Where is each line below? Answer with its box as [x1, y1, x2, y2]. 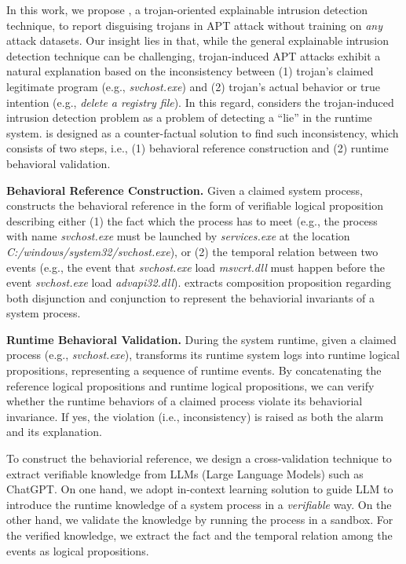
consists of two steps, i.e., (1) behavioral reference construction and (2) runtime [6, 140, 389, 156]
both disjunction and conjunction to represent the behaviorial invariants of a [6, 289, 375, 306]
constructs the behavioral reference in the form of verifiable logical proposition [6, 197, 384, 214]
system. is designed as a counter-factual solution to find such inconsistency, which [6, 124, 399, 141]
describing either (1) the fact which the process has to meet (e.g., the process [6, 212, 378, 229]
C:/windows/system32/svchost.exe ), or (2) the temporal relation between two [6, 243, 379, 259]
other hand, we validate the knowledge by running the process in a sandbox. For [6, 511, 393, 528]
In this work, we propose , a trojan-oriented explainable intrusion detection [6, 2, 368, 17]
